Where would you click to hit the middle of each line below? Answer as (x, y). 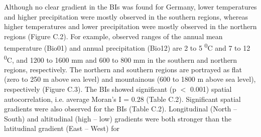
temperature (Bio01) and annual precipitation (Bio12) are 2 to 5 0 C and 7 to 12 (127, 47)
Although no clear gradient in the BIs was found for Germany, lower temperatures (130, 7)
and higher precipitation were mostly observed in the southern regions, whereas (126, 16)
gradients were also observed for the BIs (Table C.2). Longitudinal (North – (121, 109)
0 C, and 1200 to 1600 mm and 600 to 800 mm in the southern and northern (121, 59)
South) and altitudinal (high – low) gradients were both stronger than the (118, 118)
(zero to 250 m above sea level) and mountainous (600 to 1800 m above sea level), (130, 79)
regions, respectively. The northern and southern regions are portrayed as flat (123, 69)
